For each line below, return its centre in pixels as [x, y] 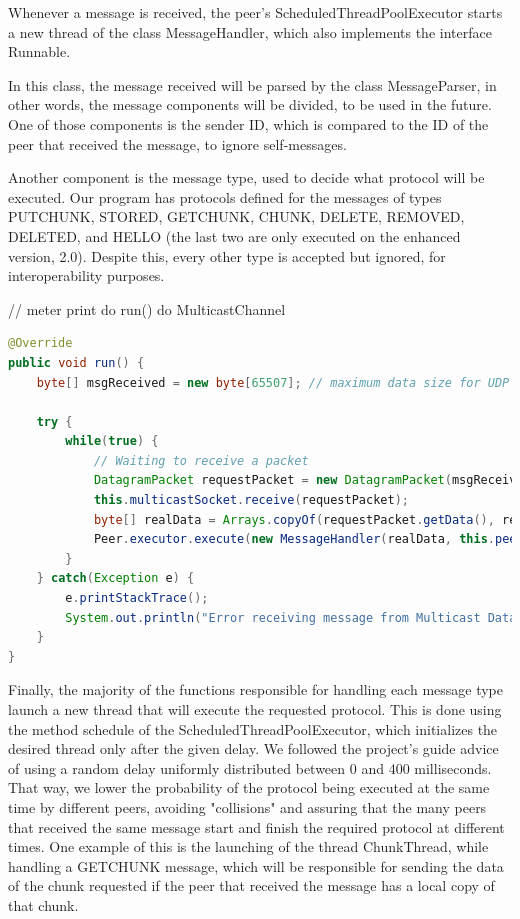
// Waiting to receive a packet [201, 460]
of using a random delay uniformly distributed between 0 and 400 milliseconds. [250, 767]
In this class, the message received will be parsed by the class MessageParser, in [252, 84]
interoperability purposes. [86, 275]
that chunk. [43, 904]
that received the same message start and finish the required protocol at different [256, 826]
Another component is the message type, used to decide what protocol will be [246, 177]
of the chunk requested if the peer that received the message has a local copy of [251, 885]
